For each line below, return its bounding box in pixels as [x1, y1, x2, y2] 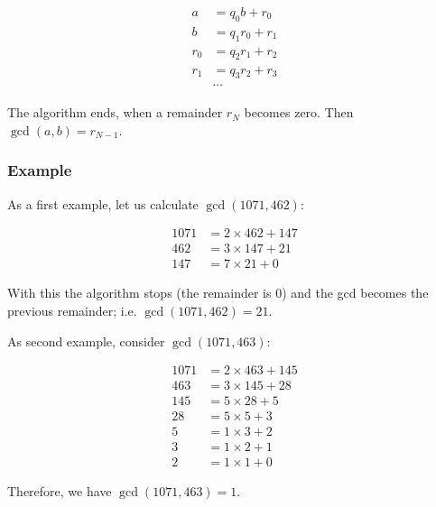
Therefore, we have [7, 482, 112, 501]
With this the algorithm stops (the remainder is [7, 283, 272, 302]
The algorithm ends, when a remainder [7, 103, 223, 122]
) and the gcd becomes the [282, 283, 429, 302]
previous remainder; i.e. [7, 301, 137, 320]
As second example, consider [7, 331, 165, 350]
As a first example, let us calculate [7, 194, 199, 213]
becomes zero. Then [244, 103, 354, 122]
